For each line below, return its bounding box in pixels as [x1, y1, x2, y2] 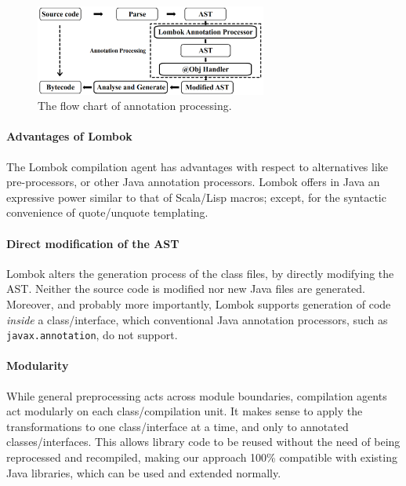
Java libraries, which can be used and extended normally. [6, 464, 281, 481]
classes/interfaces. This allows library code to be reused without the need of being [6, 433, 401, 450]
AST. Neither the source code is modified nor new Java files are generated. [6, 280, 365, 297]
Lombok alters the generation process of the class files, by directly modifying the [6, 265, 394, 281]
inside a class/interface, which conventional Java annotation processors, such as [6, 311, 388, 327]
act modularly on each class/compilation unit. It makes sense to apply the [6, 403, 363, 419]
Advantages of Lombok [6, 128, 132, 144]
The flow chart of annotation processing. [38, 97, 232, 114]
